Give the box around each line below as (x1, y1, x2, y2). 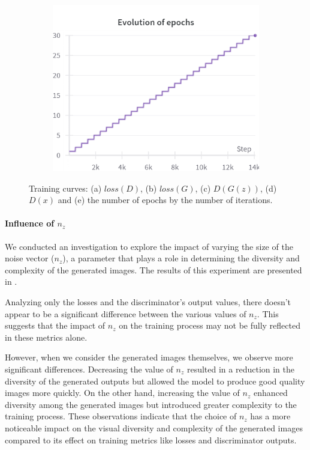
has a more (250, 410, 291, 422)
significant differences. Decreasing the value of (5, 363, 173, 376)
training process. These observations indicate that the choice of (5, 410, 237, 422)
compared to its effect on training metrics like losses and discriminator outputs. (5, 433, 297, 446)
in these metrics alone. (5, 330, 88, 343)
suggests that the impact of (5, 319, 106, 332)
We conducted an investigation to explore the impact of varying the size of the (5, 240, 293, 252)
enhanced (253, 386, 288, 399)
